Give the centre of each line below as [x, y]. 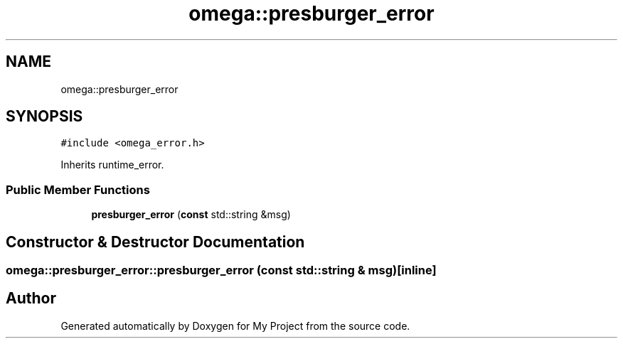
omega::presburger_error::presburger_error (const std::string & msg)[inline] [221, 270]
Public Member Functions [78, 189]
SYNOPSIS [44, 117]
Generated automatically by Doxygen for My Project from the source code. [235, 326]
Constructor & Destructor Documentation [155, 242]
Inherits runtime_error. [112, 165]
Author [31, 299]
